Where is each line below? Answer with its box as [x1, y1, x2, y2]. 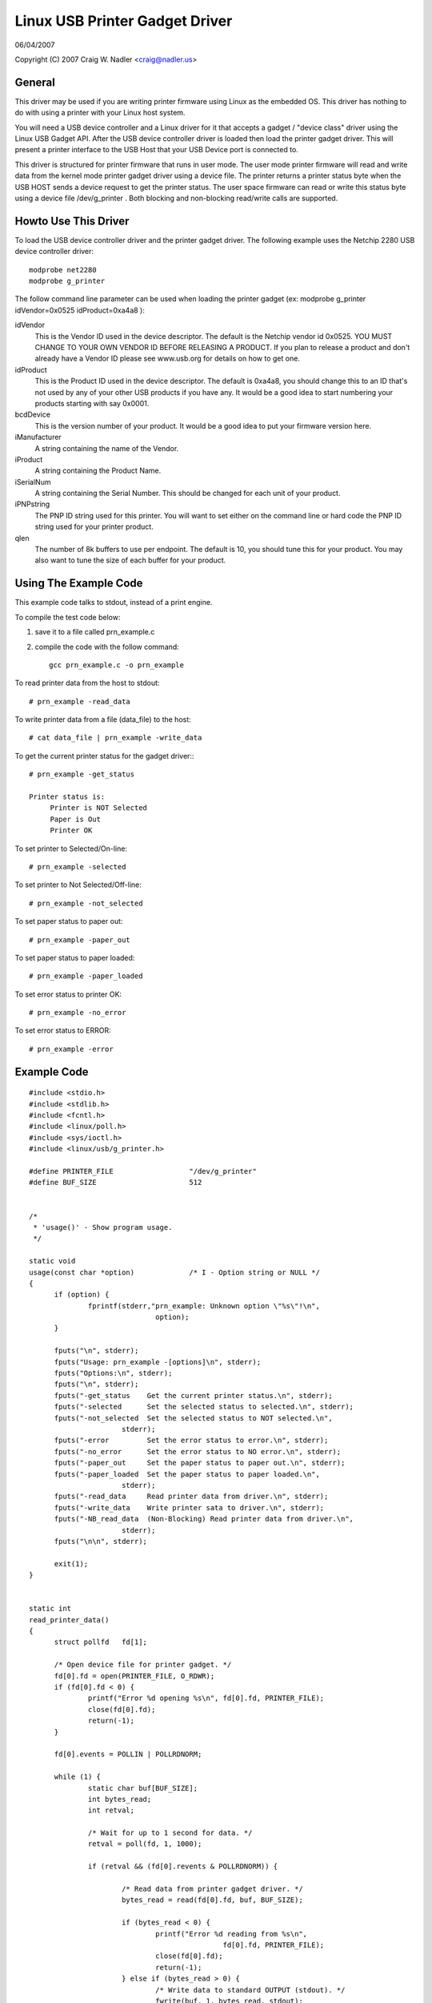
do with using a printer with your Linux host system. [14, 108, 186, 118]
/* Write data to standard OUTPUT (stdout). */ [154, 1985, 346, 1994]
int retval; [88, 1806, 135, 1815]
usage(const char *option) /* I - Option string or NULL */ [29, 1267, 320, 1277]
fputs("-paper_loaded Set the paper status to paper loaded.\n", [54, 1469, 320, 1478]
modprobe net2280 [29, 265, 97, 274]
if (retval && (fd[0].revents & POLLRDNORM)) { [88, 1862, 278, 1871]
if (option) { [54, 1290, 110, 1300]
